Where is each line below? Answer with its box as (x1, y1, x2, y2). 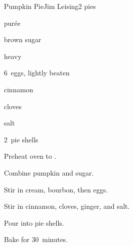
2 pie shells (4, 134, 39, 144)
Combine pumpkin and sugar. (4, 167, 94, 178)
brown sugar (4, 34, 42, 45)
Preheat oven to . (4, 151, 56, 161)
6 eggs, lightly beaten (4, 67, 70, 78)
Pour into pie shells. (4, 217, 64, 228)
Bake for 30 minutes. (4, 234, 68, 245)
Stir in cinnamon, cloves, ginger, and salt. (4, 201, 130, 211)
